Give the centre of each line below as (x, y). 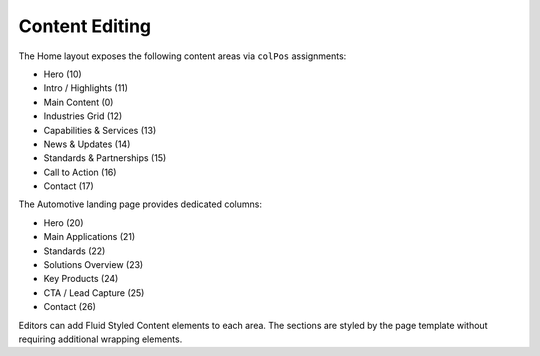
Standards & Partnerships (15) (105, 158)
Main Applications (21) (89, 237)
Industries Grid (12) (83, 116)
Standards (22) (74, 251)
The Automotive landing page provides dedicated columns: (140, 204)
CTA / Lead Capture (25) (94, 292)
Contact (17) (68, 186)
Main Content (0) (78, 102)
